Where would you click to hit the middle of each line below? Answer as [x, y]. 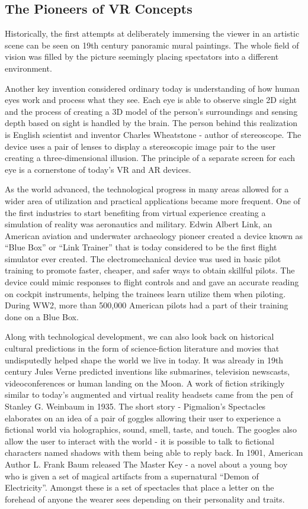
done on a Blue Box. [42, 316]
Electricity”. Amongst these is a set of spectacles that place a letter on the [139, 487]
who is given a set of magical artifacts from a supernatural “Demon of [132, 476]
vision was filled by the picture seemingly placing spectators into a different [142, 57]
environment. [28, 68]
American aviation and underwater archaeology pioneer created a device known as [154, 235]
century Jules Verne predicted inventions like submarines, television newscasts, [147, 371]
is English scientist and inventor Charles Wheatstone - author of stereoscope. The [153, 134]
